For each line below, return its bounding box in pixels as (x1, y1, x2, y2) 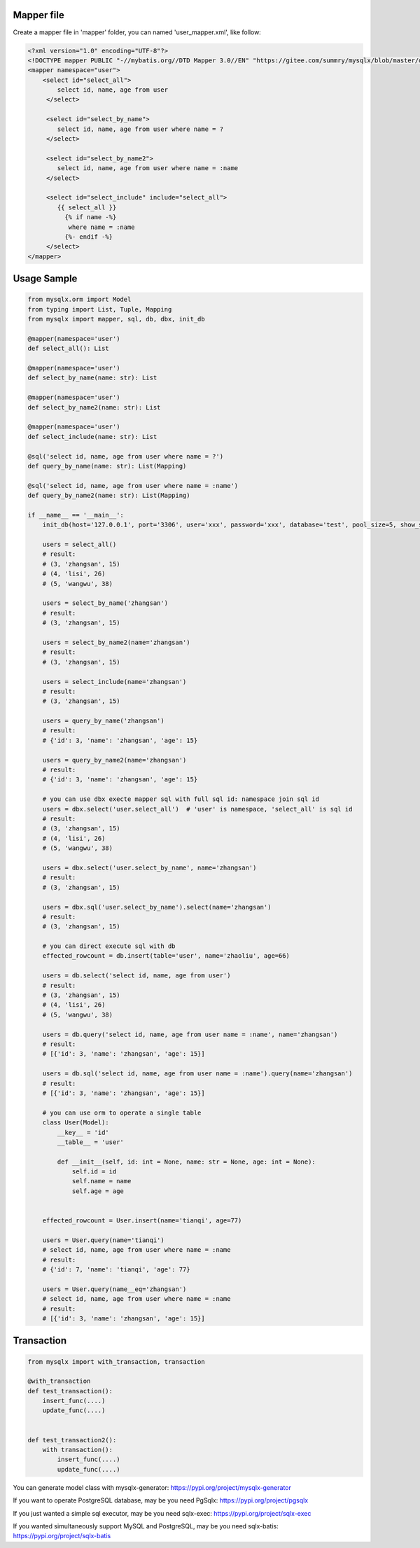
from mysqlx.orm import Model (27, 295, 132, 304)
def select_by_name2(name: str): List (27, 403, 161, 411)
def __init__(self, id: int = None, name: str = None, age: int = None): (57, 1157, 316, 1166)
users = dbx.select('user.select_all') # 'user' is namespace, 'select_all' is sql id (42, 805, 353, 813)
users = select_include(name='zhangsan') (42, 678, 187, 685)
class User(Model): (42, 1119, 110, 1127)
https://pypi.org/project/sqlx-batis (13, 1532, 111, 1540)
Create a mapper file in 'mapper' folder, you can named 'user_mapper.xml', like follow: (13, 28, 262, 36)
